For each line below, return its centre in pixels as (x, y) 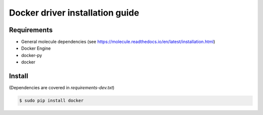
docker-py (32, 55)
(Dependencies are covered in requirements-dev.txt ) (62, 88)
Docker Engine (36, 48)
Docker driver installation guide (74, 13)
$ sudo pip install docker (51, 101)
